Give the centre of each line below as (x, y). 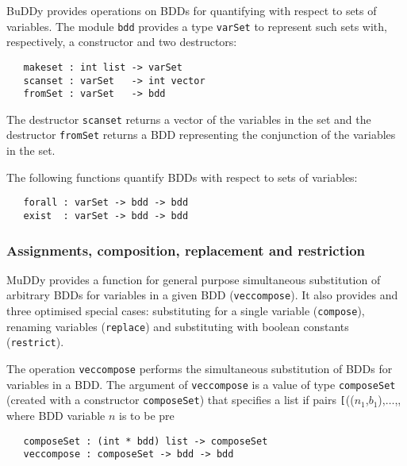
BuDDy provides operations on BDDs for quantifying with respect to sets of (192, 10)
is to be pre (147, 416)
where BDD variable (56, 416)
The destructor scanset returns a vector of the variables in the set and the (189, 119)
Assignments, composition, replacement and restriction (186, 250)
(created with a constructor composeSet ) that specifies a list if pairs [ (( (180, 400)
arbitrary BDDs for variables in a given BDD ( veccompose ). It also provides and (202, 295)
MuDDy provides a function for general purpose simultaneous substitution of (194, 279)
